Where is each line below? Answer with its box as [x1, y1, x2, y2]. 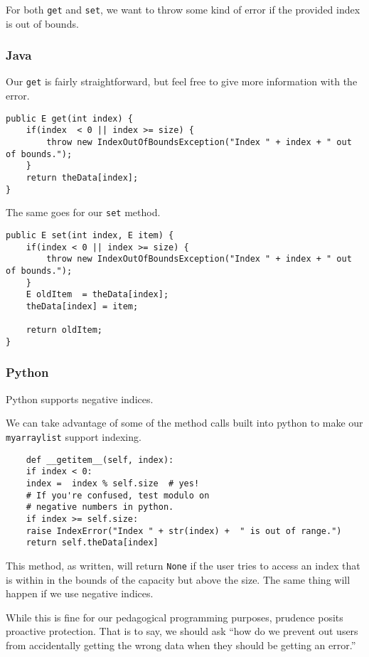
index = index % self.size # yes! [26, 478, 200, 488]
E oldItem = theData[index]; [26, 289, 169, 300]
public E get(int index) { [6, 113, 133, 124]
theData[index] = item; [26, 301, 139, 311]
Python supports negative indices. [6, 391, 154, 406]
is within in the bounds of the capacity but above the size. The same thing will [6, 572, 351, 587]
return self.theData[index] [26, 538, 159, 548]
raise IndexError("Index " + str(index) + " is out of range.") [26, 525, 342, 536]
